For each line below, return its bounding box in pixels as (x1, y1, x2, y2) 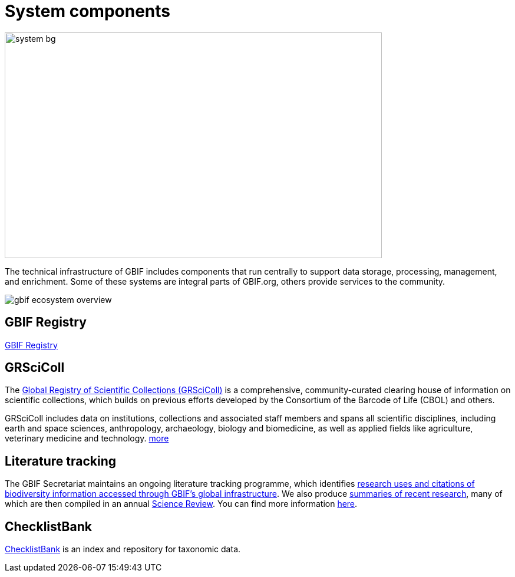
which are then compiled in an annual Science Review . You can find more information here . (5, 499, 358, 509)
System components (5, 1, 171, 21)
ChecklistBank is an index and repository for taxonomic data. (5, 544, 241, 555)
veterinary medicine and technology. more (5, 433, 169, 444)
